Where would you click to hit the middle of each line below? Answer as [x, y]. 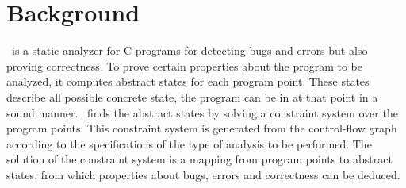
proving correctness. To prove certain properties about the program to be [184, 65]
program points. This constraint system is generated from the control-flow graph [202, 128]
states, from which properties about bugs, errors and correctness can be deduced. [203, 174]
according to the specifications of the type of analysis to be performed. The [189, 143]
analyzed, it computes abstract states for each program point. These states [188, 81]
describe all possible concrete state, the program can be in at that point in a [192, 96]
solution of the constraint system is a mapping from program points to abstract [199, 159]
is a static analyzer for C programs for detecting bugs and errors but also [190, 50]
